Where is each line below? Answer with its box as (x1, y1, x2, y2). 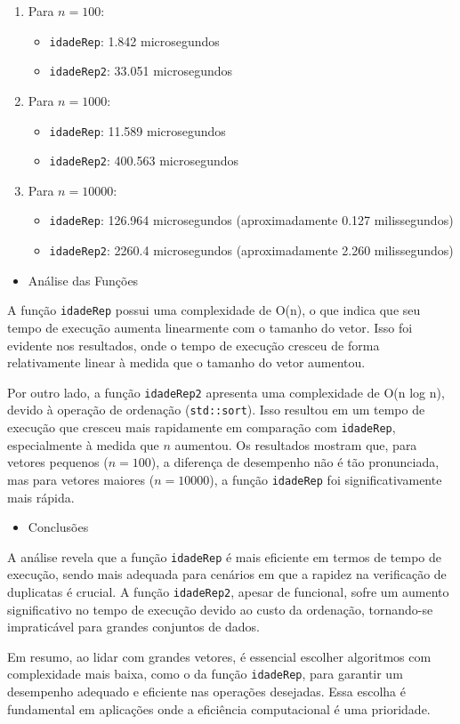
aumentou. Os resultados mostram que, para (174, 435, 417, 454)
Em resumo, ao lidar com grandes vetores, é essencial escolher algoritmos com (7, 647, 432, 665)
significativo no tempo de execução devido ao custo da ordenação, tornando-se (7, 599, 433, 618)
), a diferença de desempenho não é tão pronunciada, (150, 453, 440, 471)
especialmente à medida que (7, 435, 159, 454)
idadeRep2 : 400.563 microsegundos (49, 151, 238, 170)
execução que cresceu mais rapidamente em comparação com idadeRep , (7, 418, 396, 437)
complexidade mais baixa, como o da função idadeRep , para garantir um (7, 664, 403, 683)
